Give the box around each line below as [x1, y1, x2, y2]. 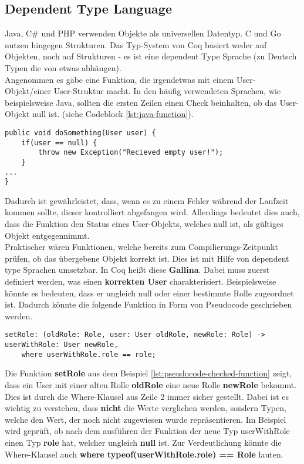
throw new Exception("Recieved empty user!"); [38, 148, 224, 157]
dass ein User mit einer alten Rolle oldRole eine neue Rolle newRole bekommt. [5, 378, 297, 390]
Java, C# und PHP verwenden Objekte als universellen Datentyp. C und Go [5, 27, 281, 39]
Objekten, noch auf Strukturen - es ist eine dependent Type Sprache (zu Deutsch [5, 50, 297, 62]
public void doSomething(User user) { [5, 128, 156, 137]
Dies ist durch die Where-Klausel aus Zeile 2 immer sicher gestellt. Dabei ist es [5, 390, 289, 402]
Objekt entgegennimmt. [5, 229, 90, 241]
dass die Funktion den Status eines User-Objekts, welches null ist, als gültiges [5, 218, 283, 230]
